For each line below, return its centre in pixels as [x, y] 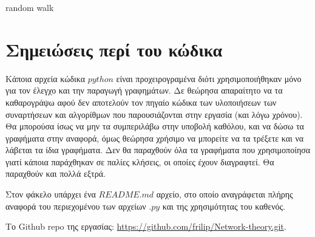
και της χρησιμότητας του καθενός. [224, 206]
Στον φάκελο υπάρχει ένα [51, 194]
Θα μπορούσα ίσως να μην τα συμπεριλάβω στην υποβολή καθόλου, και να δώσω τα [155, 126]
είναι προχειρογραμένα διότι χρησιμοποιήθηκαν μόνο [209, 78]
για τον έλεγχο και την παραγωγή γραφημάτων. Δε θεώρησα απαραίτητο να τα [144, 90]
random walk [30, 7]
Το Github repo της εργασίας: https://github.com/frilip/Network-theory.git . [146, 226]
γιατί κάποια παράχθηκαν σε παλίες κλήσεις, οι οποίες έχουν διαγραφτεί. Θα [140, 161]
